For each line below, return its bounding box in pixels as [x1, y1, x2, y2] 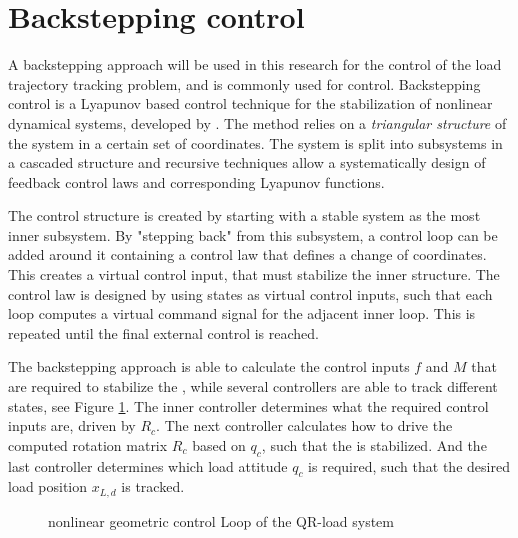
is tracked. [121, 476, 185, 497]
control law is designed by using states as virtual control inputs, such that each [8, 283, 493, 304]
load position [8, 476, 88, 497]
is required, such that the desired [308, 455, 510, 476]
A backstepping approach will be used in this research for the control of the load [8, 54, 502, 75]
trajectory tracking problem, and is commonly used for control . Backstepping [8, 73, 481, 94]
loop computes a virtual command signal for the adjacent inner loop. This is [8, 303, 476, 324]
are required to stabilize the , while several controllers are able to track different [8, 376, 498, 397]
